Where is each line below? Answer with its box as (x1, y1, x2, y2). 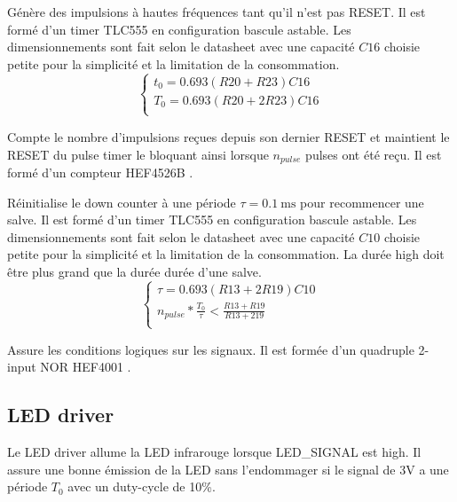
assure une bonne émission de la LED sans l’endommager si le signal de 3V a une (7, 459, 449, 478)
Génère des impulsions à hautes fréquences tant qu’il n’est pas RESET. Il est (7, 3, 426, 20)
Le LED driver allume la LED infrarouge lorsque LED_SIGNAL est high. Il (7, 443, 422, 461)
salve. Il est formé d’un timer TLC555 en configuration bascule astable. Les (7, 210, 417, 229)
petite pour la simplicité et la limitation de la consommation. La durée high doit (7, 245, 445, 263)
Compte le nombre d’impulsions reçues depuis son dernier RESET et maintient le (7, 127, 450, 145)
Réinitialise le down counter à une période (7, 192, 236, 211)
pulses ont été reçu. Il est (305, 145, 442, 163)
